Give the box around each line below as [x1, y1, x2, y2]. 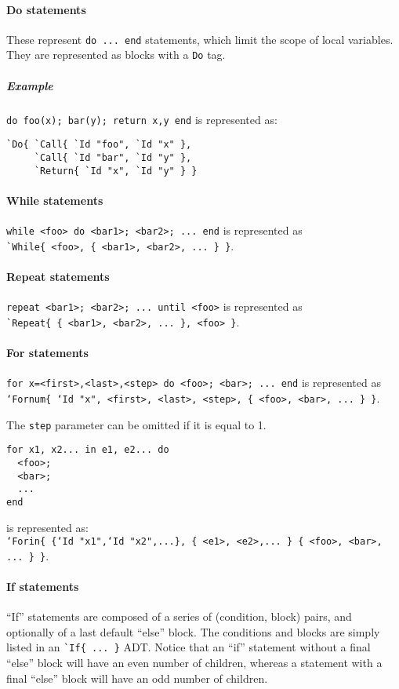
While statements [6, 191, 103, 208]
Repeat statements [6, 268, 110, 284]
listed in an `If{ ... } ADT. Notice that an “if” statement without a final [6, 639, 371, 655]
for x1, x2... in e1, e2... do [6, 444, 169, 456]
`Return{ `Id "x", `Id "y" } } [34, 165, 198, 177]
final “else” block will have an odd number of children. [6, 669, 268, 686]
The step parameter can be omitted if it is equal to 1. [6, 416, 267, 432]
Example [6, 77, 53, 93]
